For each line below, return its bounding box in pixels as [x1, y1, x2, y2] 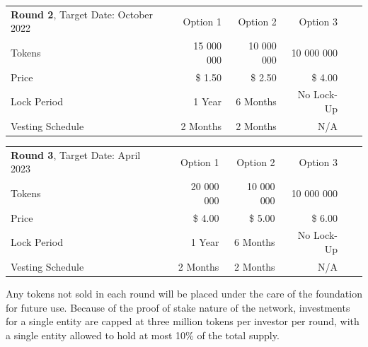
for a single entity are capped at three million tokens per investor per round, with [6, 314, 360, 329]
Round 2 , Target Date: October [11, 6, 154, 21]
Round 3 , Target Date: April [11, 147, 141, 162]
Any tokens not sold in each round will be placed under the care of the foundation [6, 286, 362, 300]
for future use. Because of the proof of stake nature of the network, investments [6, 300, 350, 314]
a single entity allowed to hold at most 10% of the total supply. [6, 327, 280, 342]
